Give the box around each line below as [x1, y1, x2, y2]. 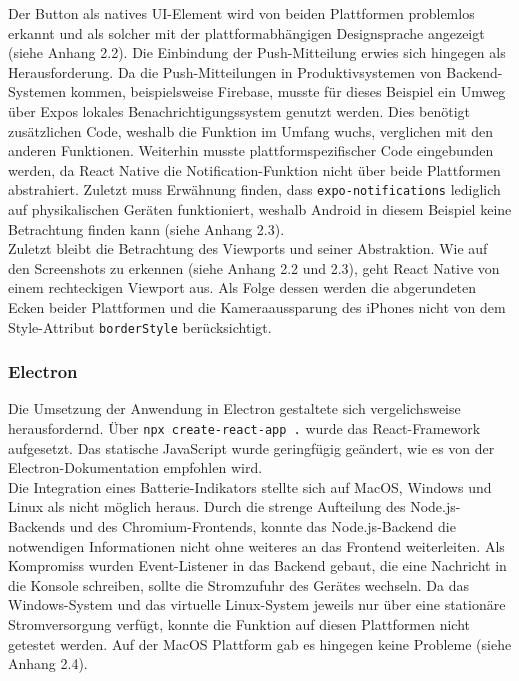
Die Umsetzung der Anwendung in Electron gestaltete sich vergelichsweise [8, 398, 461, 419]
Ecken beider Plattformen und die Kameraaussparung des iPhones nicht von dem [8, 296, 506, 317]
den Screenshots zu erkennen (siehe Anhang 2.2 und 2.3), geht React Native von [8, 257, 500, 278]
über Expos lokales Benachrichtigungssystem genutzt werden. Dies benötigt [8, 100, 470, 121]
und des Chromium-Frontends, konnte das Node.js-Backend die [69, 516, 456, 537]
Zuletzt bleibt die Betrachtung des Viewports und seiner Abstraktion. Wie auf [8, 238, 488, 259]
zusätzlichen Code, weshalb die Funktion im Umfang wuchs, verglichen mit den [8, 120, 494, 141]
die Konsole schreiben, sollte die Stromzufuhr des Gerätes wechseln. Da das [8, 574, 470, 595]
